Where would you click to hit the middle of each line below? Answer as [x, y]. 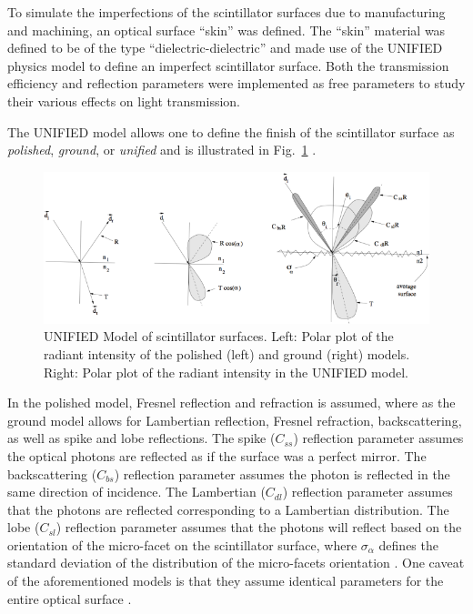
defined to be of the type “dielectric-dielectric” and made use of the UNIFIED [225, 48]
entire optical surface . [70, 598]
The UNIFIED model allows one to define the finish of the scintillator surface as [231, 131]
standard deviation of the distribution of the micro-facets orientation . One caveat [236, 563]
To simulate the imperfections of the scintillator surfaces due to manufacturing [226, 12]
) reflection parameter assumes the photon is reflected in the [282, 473]
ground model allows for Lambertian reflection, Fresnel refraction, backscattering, [235, 420]
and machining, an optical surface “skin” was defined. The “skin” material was [226, 30]
